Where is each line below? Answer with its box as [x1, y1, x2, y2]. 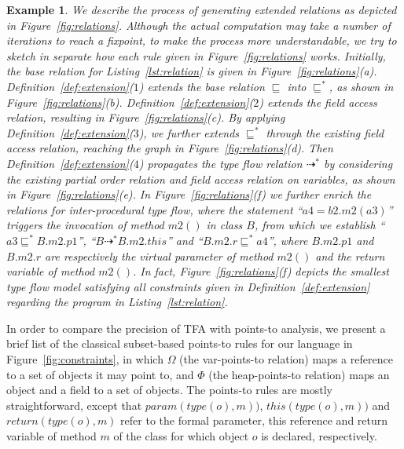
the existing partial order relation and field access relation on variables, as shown [6, 170, 395, 187]
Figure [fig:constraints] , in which [6, 351, 163, 367]
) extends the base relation [138, 78, 265, 94]
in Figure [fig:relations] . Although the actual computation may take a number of [6, 16, 391, 33]
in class [206, 217, 243, 233]
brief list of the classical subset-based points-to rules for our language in [6, 335, 353, 352]
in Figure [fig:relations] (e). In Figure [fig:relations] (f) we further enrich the [6, 186, 372, 203]
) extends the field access [259, 93, 377, 110]
